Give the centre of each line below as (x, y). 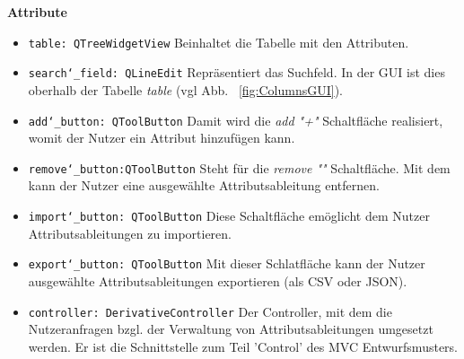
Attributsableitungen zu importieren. (130, 233)
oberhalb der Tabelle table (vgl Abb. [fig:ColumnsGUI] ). (186, 89)
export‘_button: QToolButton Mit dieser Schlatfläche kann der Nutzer (227, 263)
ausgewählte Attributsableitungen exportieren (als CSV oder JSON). (218, 280)
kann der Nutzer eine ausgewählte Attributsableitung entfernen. (204, 185)
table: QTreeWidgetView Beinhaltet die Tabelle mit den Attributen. (219, 42)
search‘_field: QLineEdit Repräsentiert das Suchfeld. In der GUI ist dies (236, 72)
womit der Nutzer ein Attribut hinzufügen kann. (162, 138)
